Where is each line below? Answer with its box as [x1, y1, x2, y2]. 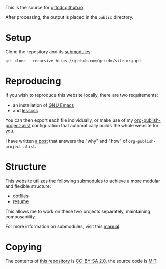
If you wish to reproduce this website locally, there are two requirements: [5, 92, 158, 98]
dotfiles [12, 193, 29, 199]
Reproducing [5, 76, 61, 87]
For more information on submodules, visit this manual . [5, 223, 121, 229]
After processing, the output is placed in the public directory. [5, 14, 134, 20]
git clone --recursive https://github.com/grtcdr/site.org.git [5, 58, 143, 63]
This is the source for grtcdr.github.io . [5, 5, 85, 10]
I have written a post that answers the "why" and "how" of [5, 138, 127, 144]
